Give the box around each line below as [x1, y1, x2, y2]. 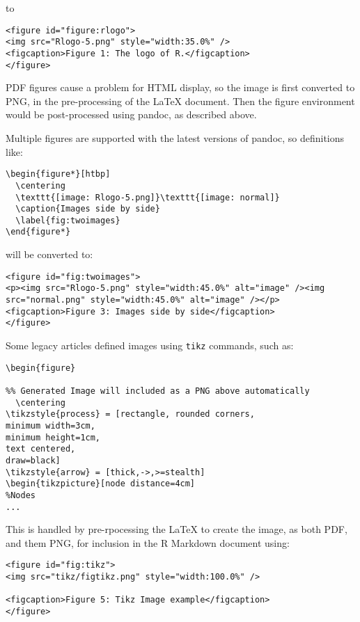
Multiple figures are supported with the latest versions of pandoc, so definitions [6, 131, 345, 145]
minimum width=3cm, [6, 420, 95, 431]
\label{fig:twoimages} [15, 215, 120, 225]
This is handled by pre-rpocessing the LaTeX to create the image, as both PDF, [6, 522, 347, 536]
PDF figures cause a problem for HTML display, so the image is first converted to [6, 80, 355, 95]
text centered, [6, 444, 76, 454]
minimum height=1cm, [6, 432, 101, 442]
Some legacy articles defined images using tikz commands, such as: [6, 338, 294, 352]
